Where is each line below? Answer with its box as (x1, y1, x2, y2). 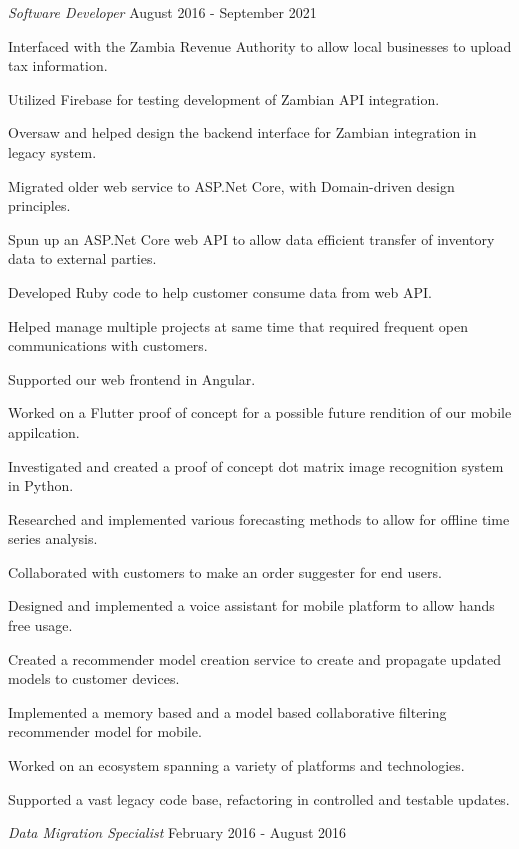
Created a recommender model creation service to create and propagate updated (8, 648, 502, 669)
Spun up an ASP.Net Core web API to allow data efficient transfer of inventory (8, 228, 495, 249)
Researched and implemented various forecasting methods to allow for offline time (8, 508, 510, 529)
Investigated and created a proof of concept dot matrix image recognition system (8, 455, 504, 476)
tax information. (8, 55, 108, 76)
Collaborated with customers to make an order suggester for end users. (8, 561, 442, 582)
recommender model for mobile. (8, 721, 202, 742)
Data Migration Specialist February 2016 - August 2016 (8, 822, 347, 843)
